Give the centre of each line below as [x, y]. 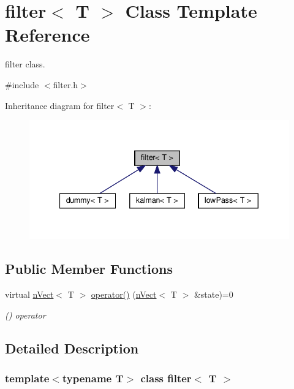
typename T [93, 378]
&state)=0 [213, 294]
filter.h [66, 84]
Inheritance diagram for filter [60, 105]
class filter [166, 378]
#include [22, 84]
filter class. [25, 64]
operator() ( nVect [124, 294]
